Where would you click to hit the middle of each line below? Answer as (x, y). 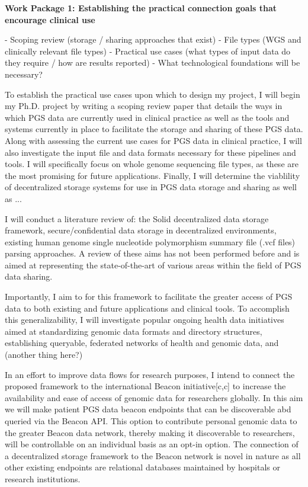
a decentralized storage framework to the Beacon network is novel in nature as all (153, 455)
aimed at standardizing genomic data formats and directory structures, (134, 331)
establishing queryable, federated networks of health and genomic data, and (142, 343)
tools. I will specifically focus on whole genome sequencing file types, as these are (152, 164)
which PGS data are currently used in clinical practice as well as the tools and (147, 117)
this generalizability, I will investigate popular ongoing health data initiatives (145, 320)
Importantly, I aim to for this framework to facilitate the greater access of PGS (149, 297)
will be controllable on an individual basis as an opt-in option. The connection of (152, 444)
